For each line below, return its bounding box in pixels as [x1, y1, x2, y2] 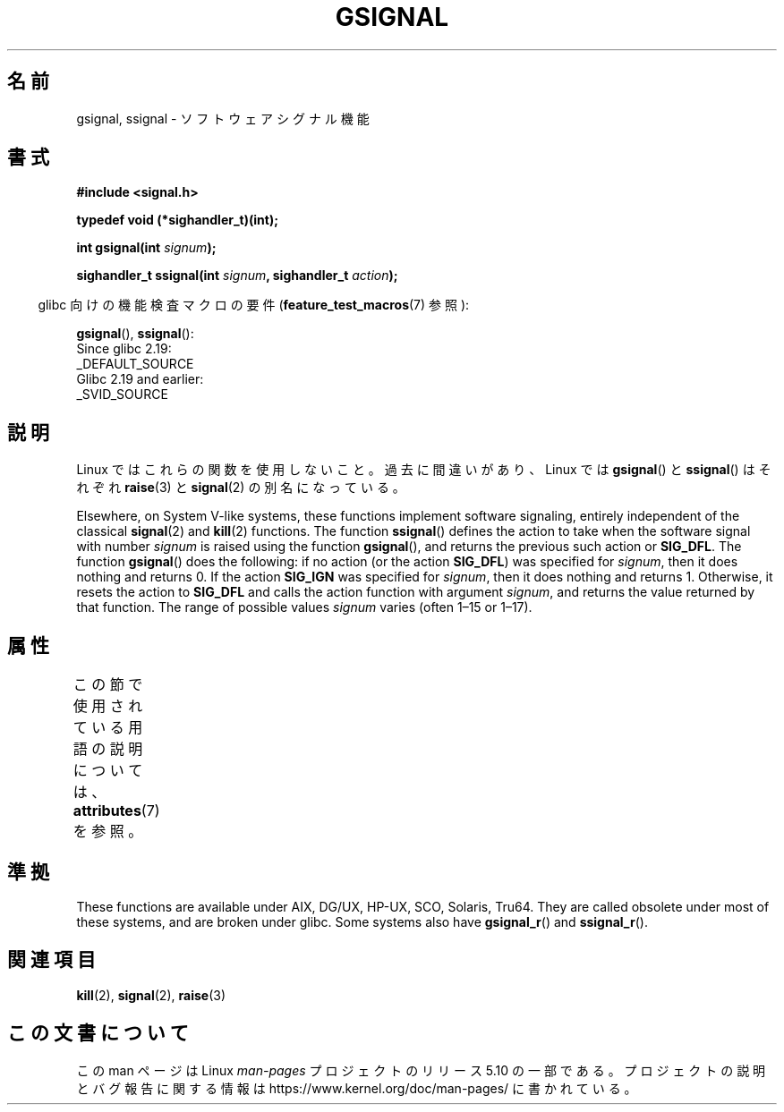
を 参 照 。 [72, 822, 143, 841]
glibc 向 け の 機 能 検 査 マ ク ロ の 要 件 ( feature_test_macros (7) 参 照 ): [38, 297, 470, 313]
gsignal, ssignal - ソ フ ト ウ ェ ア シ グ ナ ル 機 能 [76, 110, 370, 126]
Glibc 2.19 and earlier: [76, 371, 204, 387]
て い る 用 [72, 718, 143, 737]
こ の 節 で [72, 675, 143, 694]
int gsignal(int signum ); [76, 240, 217, 256]
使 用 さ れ [72, 697, 143, 716]
